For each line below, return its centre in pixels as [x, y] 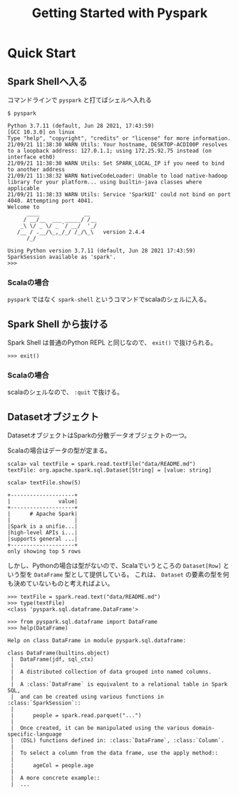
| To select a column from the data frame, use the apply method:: [114, 753]
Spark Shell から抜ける [58, 324]
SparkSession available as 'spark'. [62, 257]
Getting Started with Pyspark [120, 13]
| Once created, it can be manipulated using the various [100, 728]
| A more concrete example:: [55, 778]
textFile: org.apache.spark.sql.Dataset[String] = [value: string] [110, 470]
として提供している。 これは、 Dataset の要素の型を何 [150, 574]
